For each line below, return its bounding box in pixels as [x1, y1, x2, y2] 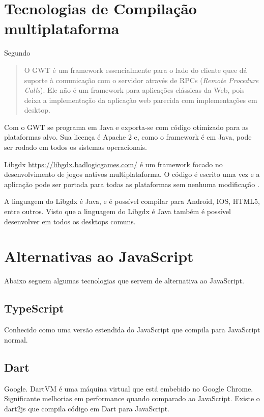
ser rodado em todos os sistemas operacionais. [4, 142, 148, 152]
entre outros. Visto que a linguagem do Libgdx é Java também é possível [4, 206, 231, 217]
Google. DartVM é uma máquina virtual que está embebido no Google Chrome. [4, 383, 253, 394]
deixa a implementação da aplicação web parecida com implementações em [24, 94, 257, 105]
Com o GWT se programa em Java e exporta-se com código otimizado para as [4, 121, 249, 132]
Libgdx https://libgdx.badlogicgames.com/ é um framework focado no [4, 159, 223, 169]
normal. [4, 334, 28, 345]
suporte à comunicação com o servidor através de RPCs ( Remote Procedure [24, 74, 259, 85]
